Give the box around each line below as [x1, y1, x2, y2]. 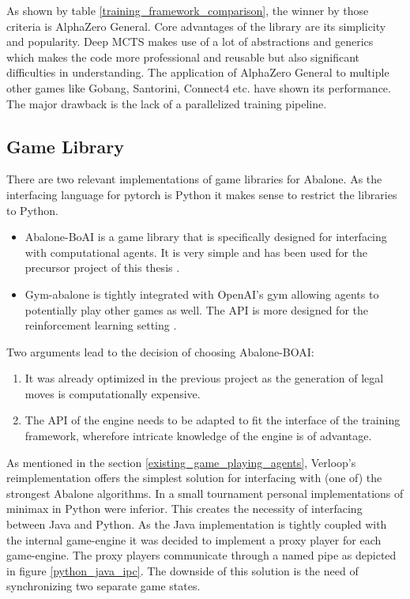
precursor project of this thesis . [24, 259, 180, 276]
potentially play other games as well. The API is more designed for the [24, 301, 368, 318]
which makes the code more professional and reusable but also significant [6, 48, 360, 65]
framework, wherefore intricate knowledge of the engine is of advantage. [24, 428, 372, 444]
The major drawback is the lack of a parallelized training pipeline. [6, 95, 327, 111]
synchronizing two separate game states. [6, 578, 201, 594]
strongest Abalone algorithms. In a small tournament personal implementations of [6, 484, 404, 501]
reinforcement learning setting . [24, 317, 177, 333]
